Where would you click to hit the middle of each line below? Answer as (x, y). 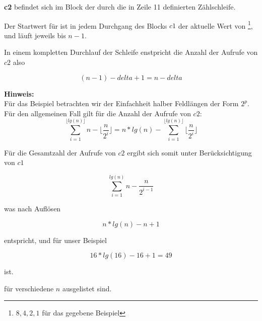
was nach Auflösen (32, 208)
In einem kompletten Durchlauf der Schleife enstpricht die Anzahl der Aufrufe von (131, 52)
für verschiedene (29, 288)
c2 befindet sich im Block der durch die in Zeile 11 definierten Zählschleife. (120, 7)
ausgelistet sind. (87, 288)
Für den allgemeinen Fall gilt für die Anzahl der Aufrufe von (97, 113)
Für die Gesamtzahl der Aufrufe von (60, 152)
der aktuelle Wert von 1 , (215, 25)
